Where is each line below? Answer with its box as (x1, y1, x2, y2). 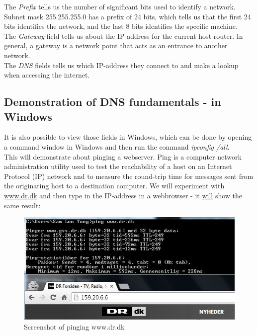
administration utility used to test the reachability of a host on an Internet (4, 161, 232, 171)
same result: (4, 200, 41, 210)
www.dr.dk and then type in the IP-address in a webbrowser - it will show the (4, 190, 243, 200)
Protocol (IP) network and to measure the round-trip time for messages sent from (4, 170, 254, 181)
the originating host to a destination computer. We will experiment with (4, 180, 225, 191)
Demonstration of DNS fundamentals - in (4, 94, 221, 109)
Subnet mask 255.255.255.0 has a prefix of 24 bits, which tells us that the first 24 (4, 11, 251, 21)
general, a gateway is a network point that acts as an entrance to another (4, 40, 228, 51)
